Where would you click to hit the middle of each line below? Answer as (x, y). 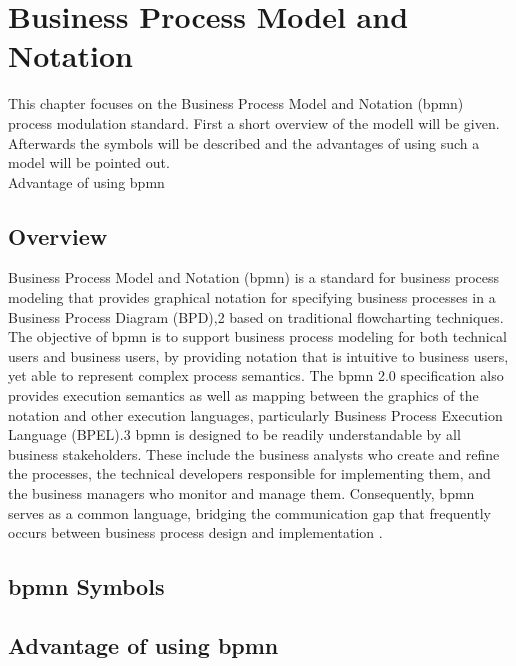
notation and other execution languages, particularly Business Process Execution (255, 414)
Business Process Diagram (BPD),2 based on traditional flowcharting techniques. (256, 316)
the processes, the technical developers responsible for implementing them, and (249, 473)
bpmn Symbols (86, 586)
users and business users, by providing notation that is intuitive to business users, (258, 355)
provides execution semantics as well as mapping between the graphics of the (243, 395)
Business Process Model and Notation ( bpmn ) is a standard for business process (254, 277)
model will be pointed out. (89, 162)
